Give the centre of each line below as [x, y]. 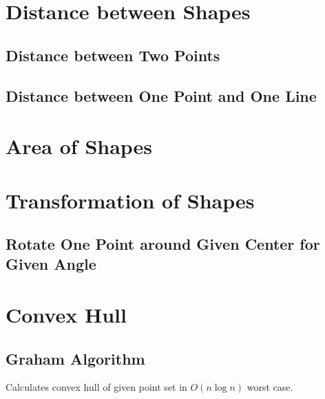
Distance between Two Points [113, 55]
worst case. [270, 387]
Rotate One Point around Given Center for [163, 244]
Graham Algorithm [75, 358]
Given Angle [51, 264]
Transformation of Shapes [130, 200]
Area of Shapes [79, 146]
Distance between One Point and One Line [161, 95]
